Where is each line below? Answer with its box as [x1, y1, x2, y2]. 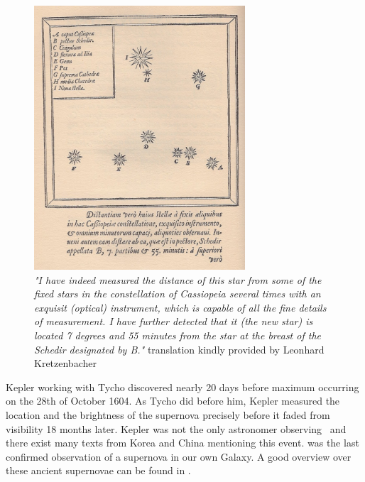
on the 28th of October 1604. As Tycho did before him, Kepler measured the [6, 393, 340, 408]
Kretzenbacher [34, 356, 97, 371]
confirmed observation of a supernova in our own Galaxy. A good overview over [6, 449, 352, 464]
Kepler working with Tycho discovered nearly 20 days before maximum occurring [6, 379, 359, 394]
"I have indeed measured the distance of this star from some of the [34, 272, 322, 287]
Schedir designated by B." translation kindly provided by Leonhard [34, 341, 325, 356]
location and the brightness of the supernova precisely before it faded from [6, 407, 330, 422]
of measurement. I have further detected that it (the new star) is [34, 314, 313, 329]
